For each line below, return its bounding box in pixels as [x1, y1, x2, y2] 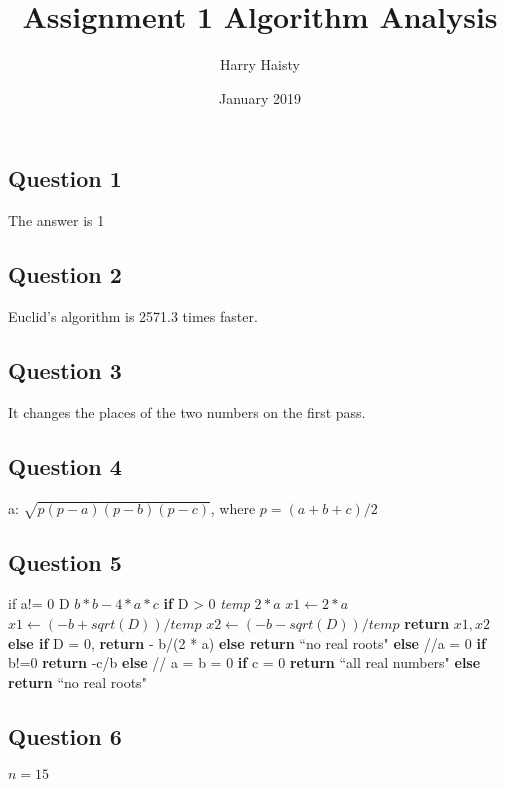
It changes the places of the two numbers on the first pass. [8, 401, 366, 422]
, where [210, 497, 256, 518]
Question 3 [8, 354, 122, 385]
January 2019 [219, 87, 301, 108]
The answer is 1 [8, 210, 105, 231]
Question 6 [8, 720, 122, 751]
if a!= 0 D [8, 593, 70, 614]
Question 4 [8, 450, 122, 481]
